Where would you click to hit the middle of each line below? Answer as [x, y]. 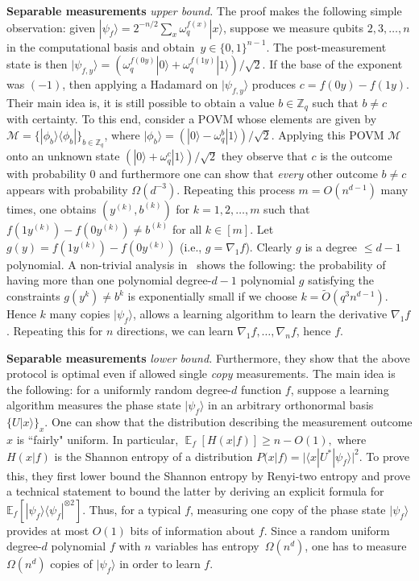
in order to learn [160, 564]
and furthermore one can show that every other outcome [239, 174]
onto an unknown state [63, 156]
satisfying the [341, 280]
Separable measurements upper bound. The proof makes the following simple [204, 10]
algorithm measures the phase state [94, 405]
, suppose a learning [340, 389]
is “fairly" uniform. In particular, [97, 439]
